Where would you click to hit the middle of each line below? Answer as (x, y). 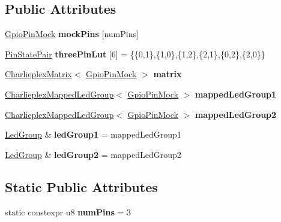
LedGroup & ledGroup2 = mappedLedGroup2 (93, 154)
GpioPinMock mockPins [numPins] (72, 34)
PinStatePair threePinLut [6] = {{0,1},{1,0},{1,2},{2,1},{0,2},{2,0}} (135, 54)
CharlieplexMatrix (38, 74)
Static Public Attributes (81, 186)
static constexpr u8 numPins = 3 (68, 212)
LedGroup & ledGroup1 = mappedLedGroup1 (93, 134)
